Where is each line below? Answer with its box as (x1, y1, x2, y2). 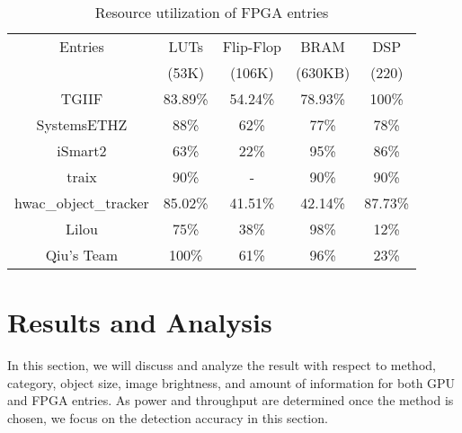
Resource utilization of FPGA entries (94, 2, 329, 22)
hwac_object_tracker (14, 192, 149, 213)
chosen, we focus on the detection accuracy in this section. (7, 408, 328, 427)
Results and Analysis (7, 304, 272, 340)
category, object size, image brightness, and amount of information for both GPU (7, 373, 456, 392)
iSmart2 (57, 140, 107, 161)
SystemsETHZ (36, 114, 128, 135)
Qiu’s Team (45, 244, 119, 265)
